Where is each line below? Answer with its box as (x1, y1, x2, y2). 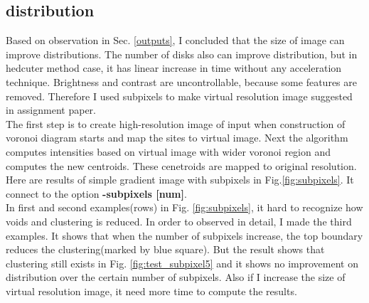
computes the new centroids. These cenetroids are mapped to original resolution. (6, 158, 357, 173)
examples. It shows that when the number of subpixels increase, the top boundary (6, 228, 363, 243)
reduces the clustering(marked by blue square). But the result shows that (6, 242, 325, 257)
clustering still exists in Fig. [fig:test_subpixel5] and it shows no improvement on (6, 255, 358, 270)
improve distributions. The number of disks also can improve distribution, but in (6, 46, 358, 61)
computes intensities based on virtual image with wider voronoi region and (6, 144, 331, 159)
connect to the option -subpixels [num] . (6, 186, 187, 201)
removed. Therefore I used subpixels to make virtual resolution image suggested (6, 88, 353, 103)
